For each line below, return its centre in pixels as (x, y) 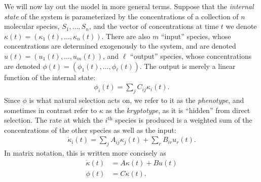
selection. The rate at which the (53, 120)
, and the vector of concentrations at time (154, 26)
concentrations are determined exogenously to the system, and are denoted (120, 46)
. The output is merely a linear (188, 66)
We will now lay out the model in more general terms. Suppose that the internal (129, 6)
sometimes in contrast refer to (51, 110)
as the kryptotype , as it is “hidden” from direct (178, 110)
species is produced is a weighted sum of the (184, 120)
